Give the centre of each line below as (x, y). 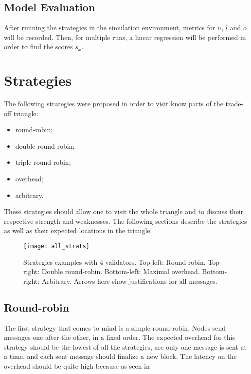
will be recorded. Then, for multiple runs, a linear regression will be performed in (125, 37)
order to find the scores (38, 47)
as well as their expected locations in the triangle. (78, 230)
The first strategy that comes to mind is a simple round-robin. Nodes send (115, 327)
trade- (234, 104)
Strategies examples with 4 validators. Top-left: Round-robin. (115, 262)
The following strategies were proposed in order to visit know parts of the (114, 104)
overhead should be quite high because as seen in (77, 366)
